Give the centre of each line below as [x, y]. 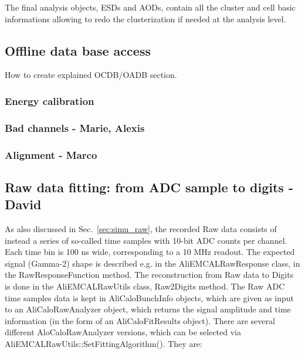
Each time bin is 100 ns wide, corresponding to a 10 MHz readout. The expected [150, 252]
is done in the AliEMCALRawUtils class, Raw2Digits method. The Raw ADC [145, 286]
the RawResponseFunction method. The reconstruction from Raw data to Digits [149, 275]
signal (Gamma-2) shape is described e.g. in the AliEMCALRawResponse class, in [152, 263]
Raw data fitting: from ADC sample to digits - [149, 187]
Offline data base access [78, 50]
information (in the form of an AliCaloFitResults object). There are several [140, 320]
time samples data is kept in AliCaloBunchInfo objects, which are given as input [149, 297]
